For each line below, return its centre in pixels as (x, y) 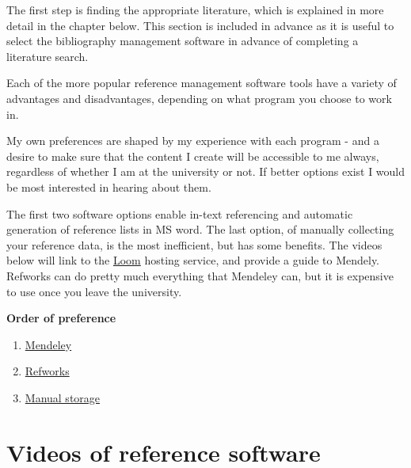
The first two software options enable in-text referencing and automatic (180, 213)
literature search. (48, 56)
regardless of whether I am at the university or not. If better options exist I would (206, 171)
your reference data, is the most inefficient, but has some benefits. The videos (194, 244)
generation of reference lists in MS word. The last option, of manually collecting (200, 229)
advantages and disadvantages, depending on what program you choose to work (199, 98)
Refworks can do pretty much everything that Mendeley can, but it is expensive (200, 275)
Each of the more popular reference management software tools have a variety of (202, 83)
